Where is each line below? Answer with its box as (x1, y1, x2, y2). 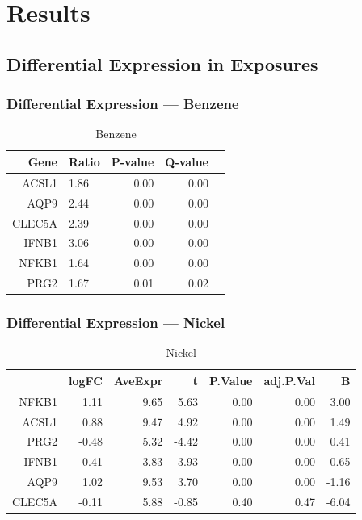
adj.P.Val (263, 371, 315, 388)
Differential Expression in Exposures (6, 51, 318, 76)
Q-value (165, 153, 208, 170)
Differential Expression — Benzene (6, 94, 239, 114)
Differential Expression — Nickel (6, 312, 225, 333)
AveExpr (113, 371, 163, 388)
